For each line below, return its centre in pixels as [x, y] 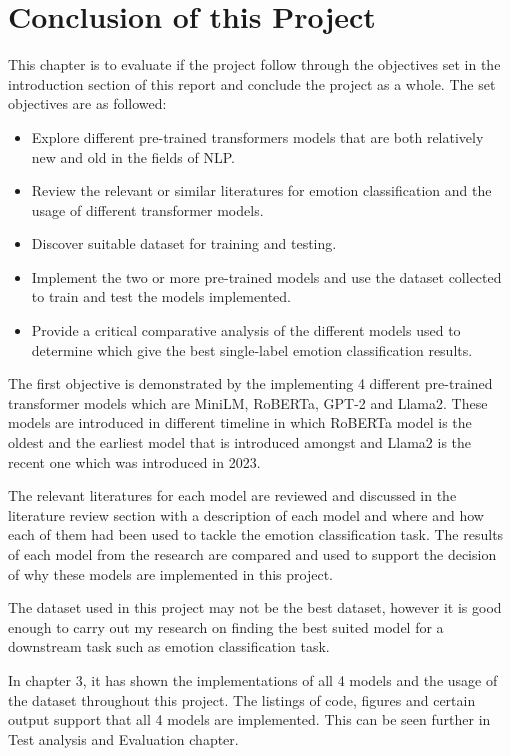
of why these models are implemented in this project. [171, 573]
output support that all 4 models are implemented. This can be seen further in [249, 719]
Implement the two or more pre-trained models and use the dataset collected [266, 276]
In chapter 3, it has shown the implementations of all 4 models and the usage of [253, 679]
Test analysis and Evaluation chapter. [123, 738]
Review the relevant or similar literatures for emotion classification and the [261, 190]
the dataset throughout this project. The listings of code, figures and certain [242, 699]
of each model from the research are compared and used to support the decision [252, 554]
